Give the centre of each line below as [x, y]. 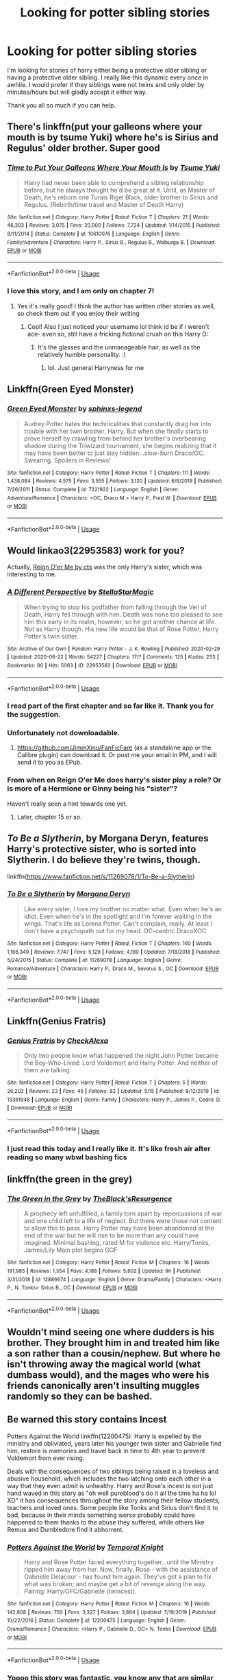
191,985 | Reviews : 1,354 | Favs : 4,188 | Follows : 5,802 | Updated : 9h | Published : [104, 1271]
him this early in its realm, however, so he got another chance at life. [120, 621]
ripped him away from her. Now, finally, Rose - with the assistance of [121, 1570]
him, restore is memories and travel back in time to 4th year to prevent [106, 1450]
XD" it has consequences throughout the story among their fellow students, [114, 1500]
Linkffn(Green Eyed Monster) [71, 390]
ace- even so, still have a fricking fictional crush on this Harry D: [118, 334]
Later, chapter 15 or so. [49, 817]
